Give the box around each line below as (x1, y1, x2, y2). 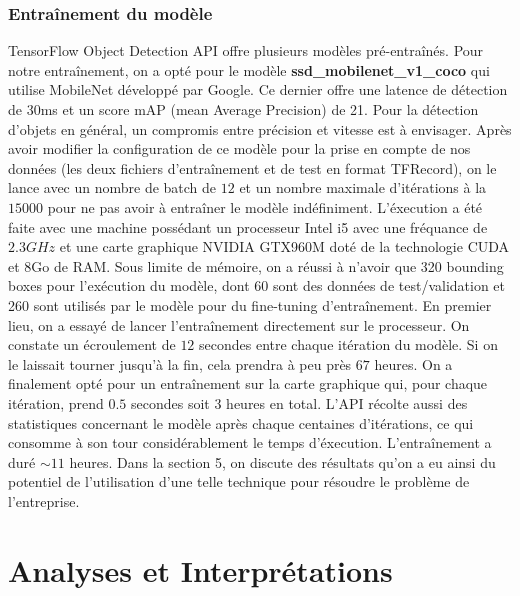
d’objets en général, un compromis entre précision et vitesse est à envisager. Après (8, 118, 512, 139)
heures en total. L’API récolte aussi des (226, 392, 468, 413)
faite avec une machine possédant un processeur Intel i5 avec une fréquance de (8, 216, 488, 237)
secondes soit (131, 392, 210, 413)
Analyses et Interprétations (8, 549, 393, 590)
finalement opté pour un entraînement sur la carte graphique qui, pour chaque (8, 373, 488, 394)
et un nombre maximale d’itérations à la (239, 177, 487, 198)
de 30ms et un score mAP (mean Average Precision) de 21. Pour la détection (8, 99, 479, 119)
